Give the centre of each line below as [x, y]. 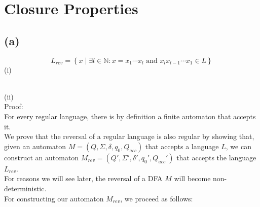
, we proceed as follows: [157, 198]
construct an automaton [42, 157]
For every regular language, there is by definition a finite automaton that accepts [130, 116]
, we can [238, 146]
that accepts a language [182, 146]
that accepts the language [216, 157]
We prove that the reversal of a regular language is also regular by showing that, [129, 136]
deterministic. [25, 188]
